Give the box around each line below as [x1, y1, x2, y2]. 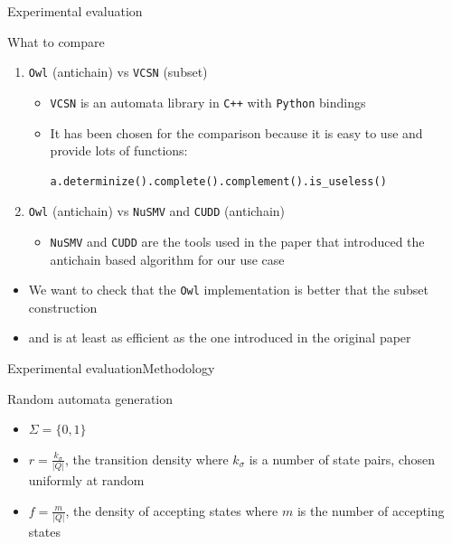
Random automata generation [7, 389, 174, 408]
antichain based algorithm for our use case [50, 249, 285, 268]
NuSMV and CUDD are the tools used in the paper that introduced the [50, 231, 425, 250]
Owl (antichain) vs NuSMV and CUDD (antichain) [28, 202, 286, 220]
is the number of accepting [297, 501, 445, 520]
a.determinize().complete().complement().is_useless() [50, 174, 387, 188]
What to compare [7, 32, 105, 51]
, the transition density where [64, 449, 229, 468]
